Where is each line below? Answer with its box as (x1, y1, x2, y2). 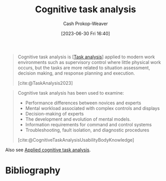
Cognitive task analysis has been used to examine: (17, 89, 124, 96)
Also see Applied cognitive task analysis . (5, 147, 91, 153)
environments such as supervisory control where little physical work (17, 59, 161, 65)
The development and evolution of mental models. (25, 116, 131, 122)
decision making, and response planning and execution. (17, 70, 135, 76)
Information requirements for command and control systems (25, 121, 152, 127)
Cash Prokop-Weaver (63, 20, 108, 27)
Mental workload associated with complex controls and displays (25, 105, 160, 111)
